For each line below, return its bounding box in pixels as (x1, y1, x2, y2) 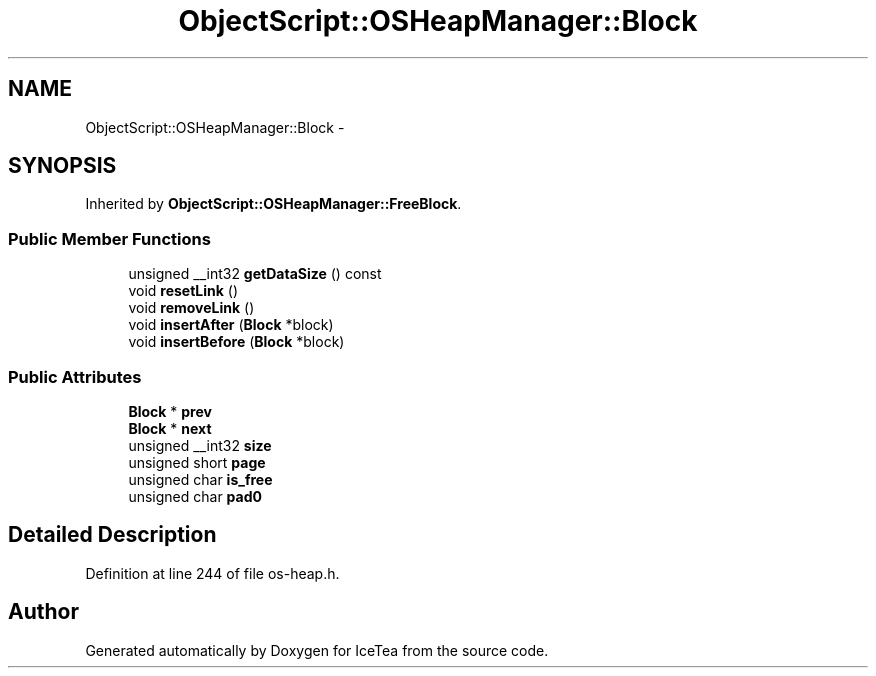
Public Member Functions (8, 228, 211, 249)
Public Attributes (8, 366, 142, 387)
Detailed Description (8, 522, 217, 548)
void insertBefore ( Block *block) (128, 333, 345, 351)
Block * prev (128, 402, 212, 420)
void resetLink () (128, 282, 239, 300)
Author (8, 599, 79, 625)
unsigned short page (128, 453, 266, 471)
